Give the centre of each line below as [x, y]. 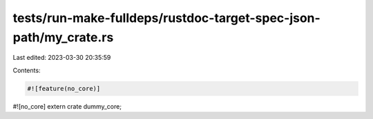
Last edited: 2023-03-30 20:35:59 [62, 58]
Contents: [27, 70]
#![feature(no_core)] [64, 88]
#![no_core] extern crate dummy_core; [67, 106]
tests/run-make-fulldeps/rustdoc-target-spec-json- [166, 18]
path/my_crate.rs [63, 37]
